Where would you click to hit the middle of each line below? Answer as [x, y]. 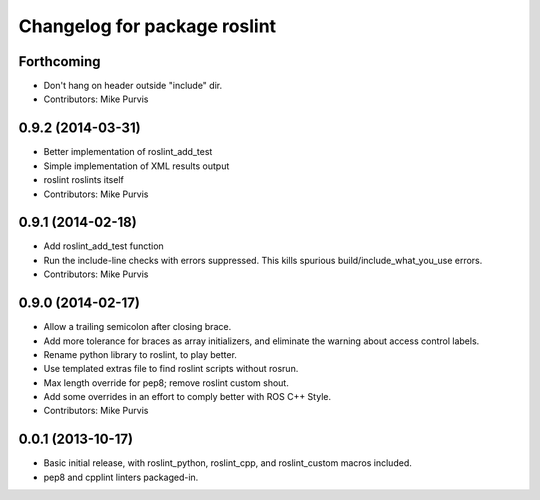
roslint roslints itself [83, 180]
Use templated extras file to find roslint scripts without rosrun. [171, 369]
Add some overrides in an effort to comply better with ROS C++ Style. [187, 397]
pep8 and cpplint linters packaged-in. [121, 477]
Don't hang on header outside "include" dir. [133, 86]
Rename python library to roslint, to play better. [140, 354]
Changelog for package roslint [147, 26]
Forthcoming [59, 61]
